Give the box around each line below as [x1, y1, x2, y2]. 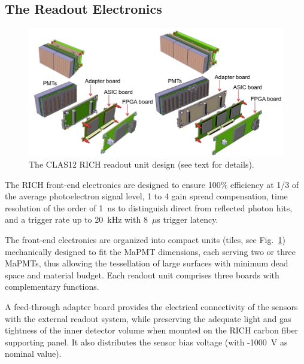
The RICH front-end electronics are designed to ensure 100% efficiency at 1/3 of [5, 178, 299, 190]
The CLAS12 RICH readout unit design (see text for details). [29, 158, 254, 171]
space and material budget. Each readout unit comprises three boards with [5, 268, 279, 281]
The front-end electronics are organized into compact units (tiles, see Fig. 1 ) [5, 233, 285, 245]
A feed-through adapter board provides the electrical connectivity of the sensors [5, 300, 298, 313]
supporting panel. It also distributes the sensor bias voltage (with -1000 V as [5, 335, 288, 348]
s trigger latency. [157, 213, 218, 226]
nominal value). [5, 347, 62, 360]
